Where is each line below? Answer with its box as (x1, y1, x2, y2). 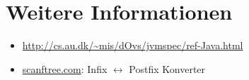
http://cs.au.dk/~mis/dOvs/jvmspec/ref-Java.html (22, 38, 243, 53)
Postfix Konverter (129, 61, 206, 76)
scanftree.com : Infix (22, 61, 108, 76)
